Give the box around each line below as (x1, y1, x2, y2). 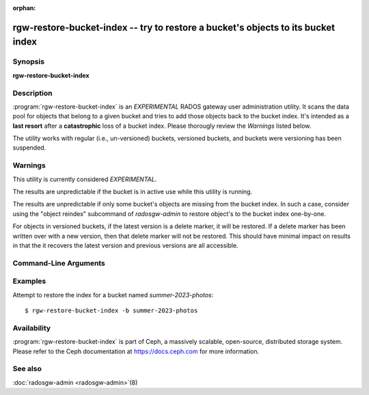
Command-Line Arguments (12, 258, 106, 268)
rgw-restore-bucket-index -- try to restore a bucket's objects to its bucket (12, 21, 335, 33)
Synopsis (12, 57, 44, 66)
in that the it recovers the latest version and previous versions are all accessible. (12, 241, 238, 249)
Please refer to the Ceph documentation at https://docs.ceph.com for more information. (12, 347, 260, 355)
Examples (12, 277, 46, 286)
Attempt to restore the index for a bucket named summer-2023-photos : (12, 290, 214, 299)
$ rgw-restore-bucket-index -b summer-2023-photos (25, 307, 198, 314)
